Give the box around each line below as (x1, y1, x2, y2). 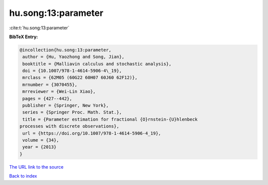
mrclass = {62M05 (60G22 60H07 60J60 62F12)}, (22, 75, 137, 80)
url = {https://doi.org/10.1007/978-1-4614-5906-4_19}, (22, 130, 161, 136)
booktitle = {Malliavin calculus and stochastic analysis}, (22, 61, 172, 66)
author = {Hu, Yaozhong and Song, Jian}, (22, 54, 125, 60)
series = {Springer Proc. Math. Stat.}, (22, 110, 122, 115)
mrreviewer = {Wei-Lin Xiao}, (22, 89, 96, 94)
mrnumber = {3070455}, (22, 82, 78, 87)
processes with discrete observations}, (19, 123, 119, 129)
